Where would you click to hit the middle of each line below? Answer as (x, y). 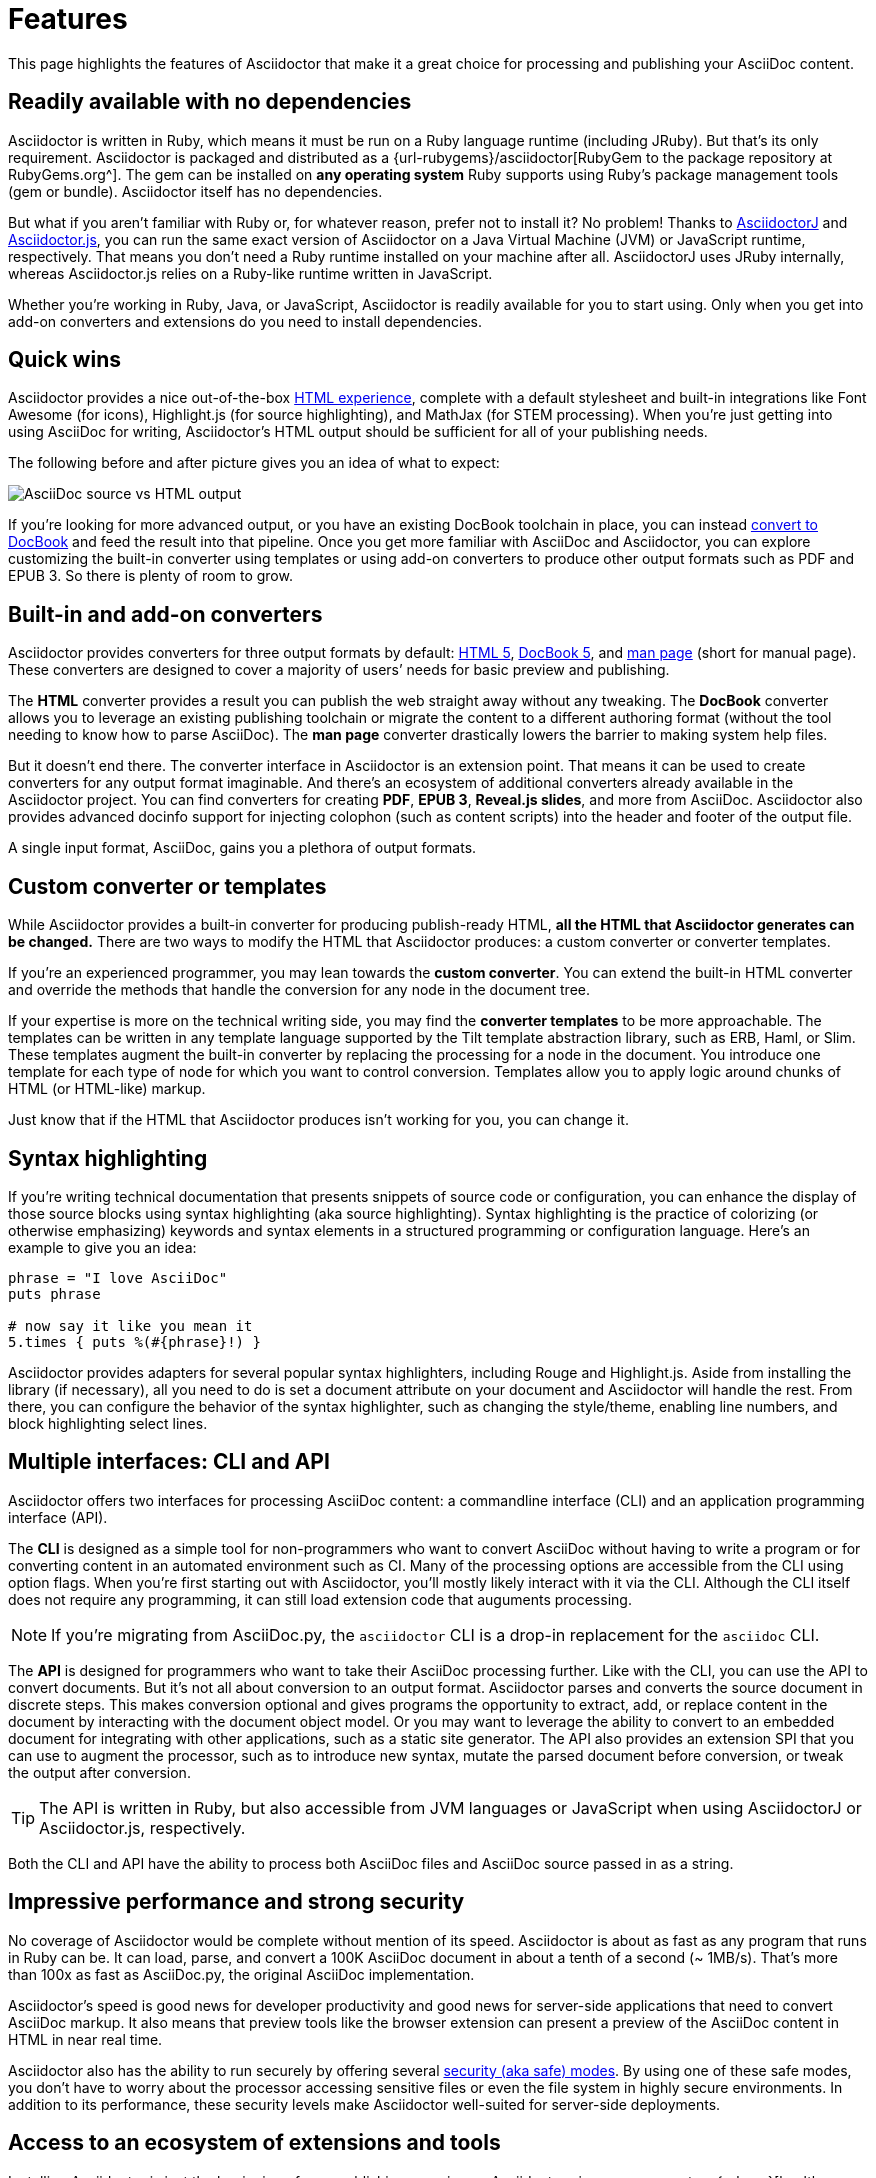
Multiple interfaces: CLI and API (169, 1462)
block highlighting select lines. (108, 1423)
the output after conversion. (99, 1772)
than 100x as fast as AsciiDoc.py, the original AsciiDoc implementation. (241, 1974)
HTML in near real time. (85, 2039)
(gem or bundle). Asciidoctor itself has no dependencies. (195, 191)
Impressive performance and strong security (236, 1902)
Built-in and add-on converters (165, 614)
